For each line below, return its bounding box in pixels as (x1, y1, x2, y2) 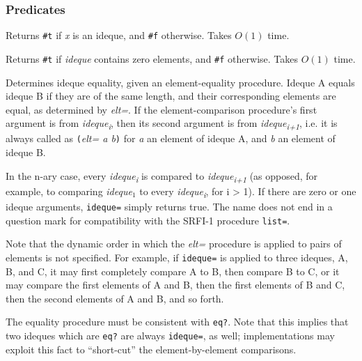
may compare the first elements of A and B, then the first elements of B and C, (6, 277, 345, 292)
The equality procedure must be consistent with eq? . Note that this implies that (6, 314, 349, 329)
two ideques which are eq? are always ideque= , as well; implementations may (6, 328, 335, 342)
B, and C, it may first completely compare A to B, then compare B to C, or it (6, 263, 340, 278)
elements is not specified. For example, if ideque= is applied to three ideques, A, (6, 249, 348, 264)
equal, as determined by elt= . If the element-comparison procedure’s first (6, 102, 317, 116)
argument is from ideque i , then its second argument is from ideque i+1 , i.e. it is (6, 116, 338, 132)
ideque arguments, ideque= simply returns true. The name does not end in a (6, 199, 333, 213)
